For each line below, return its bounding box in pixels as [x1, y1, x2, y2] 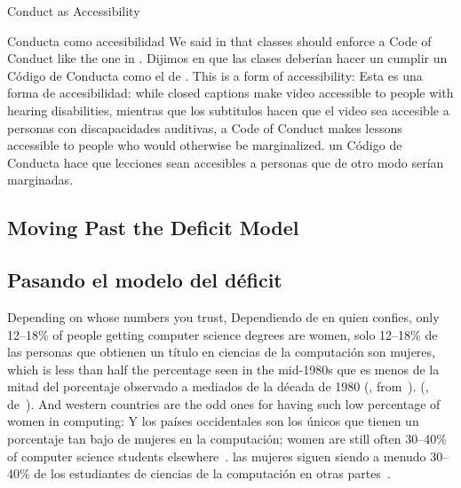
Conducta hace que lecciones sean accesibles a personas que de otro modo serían [7, 153, 444, 171]
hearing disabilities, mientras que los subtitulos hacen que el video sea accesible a [7, 100, 449, 119]
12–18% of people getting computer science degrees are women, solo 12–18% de [7, 325, 438, 343]
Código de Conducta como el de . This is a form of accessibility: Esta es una [7, 66, 423, 84]
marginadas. [7, 170, 74, 189]
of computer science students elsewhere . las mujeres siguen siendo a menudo [7, 446, 426, 465]
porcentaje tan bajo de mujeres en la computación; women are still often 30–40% [7, 429, 447, 448]
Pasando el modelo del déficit [7, 266, 282, 294]
